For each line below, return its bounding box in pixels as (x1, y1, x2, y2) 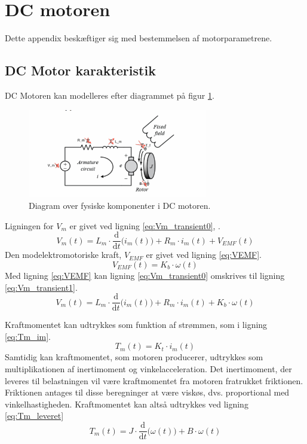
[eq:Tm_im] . (5, 330, 51, 342)
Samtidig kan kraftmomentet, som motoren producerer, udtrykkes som (5, 351, 263, 363)
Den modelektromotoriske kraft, (5, 248, 122, 261)
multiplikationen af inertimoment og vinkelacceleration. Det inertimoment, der (5, 363, 292, 375)
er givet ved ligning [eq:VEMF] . (146, 248, 262, 261)
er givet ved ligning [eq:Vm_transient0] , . (69, 219, 221, 232)
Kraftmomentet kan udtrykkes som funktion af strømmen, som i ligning (5, 318, 268, 331)
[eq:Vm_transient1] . (5, 281, 78, 293)
